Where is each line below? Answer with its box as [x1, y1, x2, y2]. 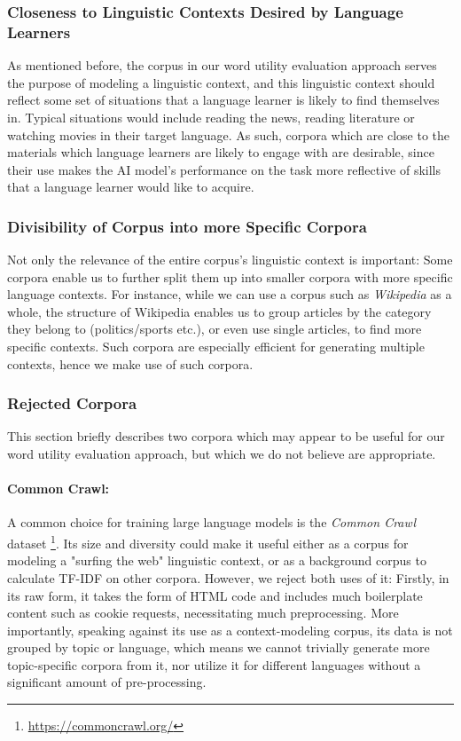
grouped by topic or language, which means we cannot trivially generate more [7, 638, 430, 657]
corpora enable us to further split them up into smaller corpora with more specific [7, 267, 453, 286]
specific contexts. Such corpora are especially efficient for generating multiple [7, 337, 425, 356]
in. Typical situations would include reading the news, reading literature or [7, 107, 415, 126]
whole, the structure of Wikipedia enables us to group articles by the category [7, 302, 432, 320]
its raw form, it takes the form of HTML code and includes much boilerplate [7, 586, 423, 604]
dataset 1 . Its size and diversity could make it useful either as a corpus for [7, 532, 409, 552]
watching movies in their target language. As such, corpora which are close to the [7, 125, 450, 144]
